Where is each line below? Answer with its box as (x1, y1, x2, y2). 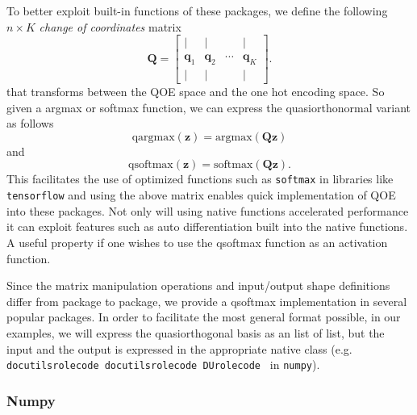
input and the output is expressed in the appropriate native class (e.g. (6, 340, 352, 357)
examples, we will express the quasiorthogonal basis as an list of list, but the (6, 324, 385, 341)
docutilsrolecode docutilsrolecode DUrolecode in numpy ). (6, 356, 320, 373)
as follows (6, 115, 54, 132)
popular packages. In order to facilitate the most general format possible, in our (6, 308, 401, 325)
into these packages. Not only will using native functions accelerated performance (6, 202, 409, 219)
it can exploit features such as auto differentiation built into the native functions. (6, 218, 408, 235)
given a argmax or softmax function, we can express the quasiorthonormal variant (6, 99, 411, 115)
